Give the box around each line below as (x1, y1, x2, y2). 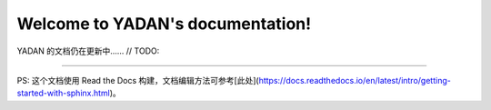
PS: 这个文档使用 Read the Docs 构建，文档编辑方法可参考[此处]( (16, 75, 259, 85)
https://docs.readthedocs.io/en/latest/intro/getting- (258, 75, 452, 85)
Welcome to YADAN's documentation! (16, 14, 312, 34)
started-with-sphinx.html (16, 87, 111, 99)
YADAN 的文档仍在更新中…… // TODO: (16, 45, 160, 56)
